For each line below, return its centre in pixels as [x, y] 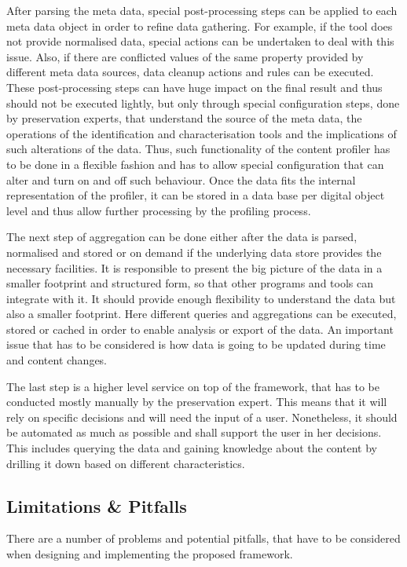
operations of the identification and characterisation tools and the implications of [202, 133]
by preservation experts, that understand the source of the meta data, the [184, 118]
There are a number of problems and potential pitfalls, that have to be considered [203, 538]
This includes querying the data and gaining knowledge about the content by [192, 448]
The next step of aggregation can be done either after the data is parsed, [182, 237]
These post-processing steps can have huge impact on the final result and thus [194, 87]
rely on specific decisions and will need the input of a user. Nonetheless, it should [202, 417]
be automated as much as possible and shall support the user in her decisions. [194, 432]
